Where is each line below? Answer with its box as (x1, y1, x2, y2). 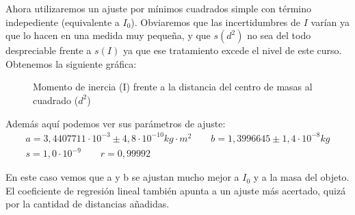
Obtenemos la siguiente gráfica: (5, 56, 137, 71)
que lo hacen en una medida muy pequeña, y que (5, 28, 211, 42)
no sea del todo (247, 28, 311, 42)
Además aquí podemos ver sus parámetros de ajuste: (5, 116, 226, 130)
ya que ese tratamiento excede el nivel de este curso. (122, 43, 342, 58)
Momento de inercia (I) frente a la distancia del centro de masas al (33, 79, 313, 94)
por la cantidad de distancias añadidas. (5, 197, 170, 211)
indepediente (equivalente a (5, 14, 120, 29)
